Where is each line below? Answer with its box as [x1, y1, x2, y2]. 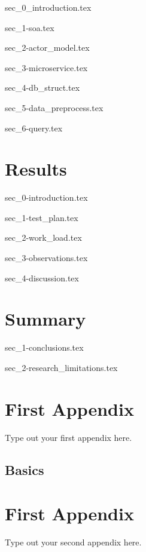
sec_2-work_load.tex [5, 231, 82, 244]
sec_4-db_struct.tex [5, 81, 80, 94]
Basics [5, 460, 44, 479]
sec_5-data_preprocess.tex [5, 101, 104, 114]
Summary [5, 306, 86, 331]
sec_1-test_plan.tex [5, 211, 78, 223]
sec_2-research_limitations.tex [5, 361, 118, 373]
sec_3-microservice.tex [5, 61, 88, 73]
